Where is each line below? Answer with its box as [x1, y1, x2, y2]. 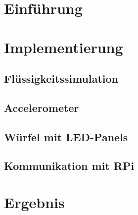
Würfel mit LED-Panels [4, 129, 128, 144]
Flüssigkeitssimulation [4, 71, 119, 86]
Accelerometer [4, 100, 79, 115]
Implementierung [4, 37, 123, 57]
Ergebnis [4, 192, 65, 213]
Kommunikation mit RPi [4, 158, 135, 173]
